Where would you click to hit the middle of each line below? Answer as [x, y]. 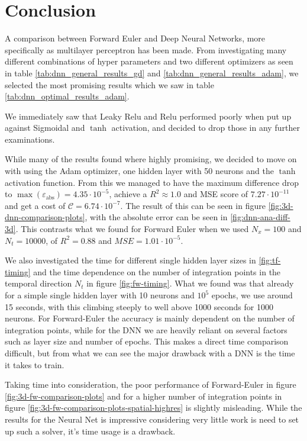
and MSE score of [216, 194]
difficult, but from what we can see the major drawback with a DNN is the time [150, 353]
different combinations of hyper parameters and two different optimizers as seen [149, 61]
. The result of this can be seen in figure [193, 205]
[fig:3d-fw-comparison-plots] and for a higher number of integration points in [143, 396]
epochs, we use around [252, 295]
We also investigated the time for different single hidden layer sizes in [130, 260]
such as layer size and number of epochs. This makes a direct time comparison [147, 341]
